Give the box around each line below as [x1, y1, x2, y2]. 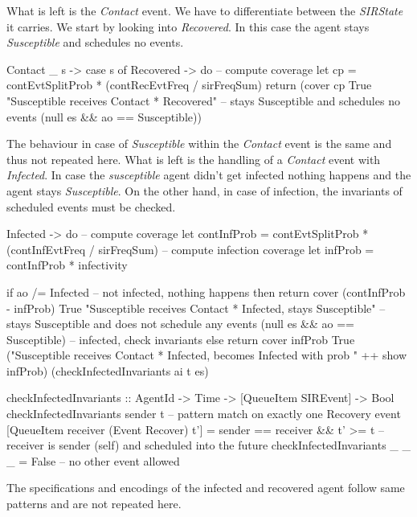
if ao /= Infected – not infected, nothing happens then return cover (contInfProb [6, 283, 406, 300]
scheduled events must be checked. [6, 198, 176, 215]
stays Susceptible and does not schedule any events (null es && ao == [6, 315, 354, 332]
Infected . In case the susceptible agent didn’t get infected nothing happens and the [6, 166, 411, 183]
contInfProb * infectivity [6, 256, 128, 273]
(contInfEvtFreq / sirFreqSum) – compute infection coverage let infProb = [6, 240, 374, 257]
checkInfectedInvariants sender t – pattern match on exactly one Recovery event [6, 405, 401, 422]
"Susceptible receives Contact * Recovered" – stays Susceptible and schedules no [6, 92, 400, 109]
